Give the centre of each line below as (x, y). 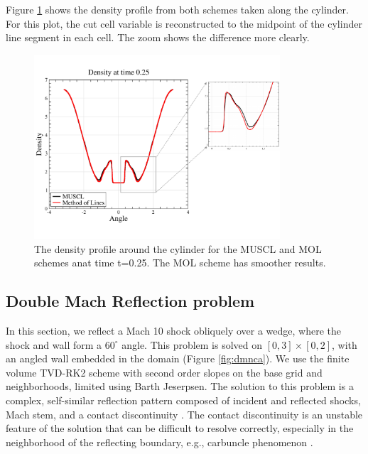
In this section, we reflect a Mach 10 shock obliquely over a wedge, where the (173, 330)
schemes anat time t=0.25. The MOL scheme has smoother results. (180, 263)
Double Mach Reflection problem (130, 301)
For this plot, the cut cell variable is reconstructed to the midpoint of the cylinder (184, 23)
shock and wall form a (54, 344)
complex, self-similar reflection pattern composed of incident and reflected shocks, (183, 400)
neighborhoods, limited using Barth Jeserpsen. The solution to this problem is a (180, 386)
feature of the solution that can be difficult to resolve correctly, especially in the (180, 428)
